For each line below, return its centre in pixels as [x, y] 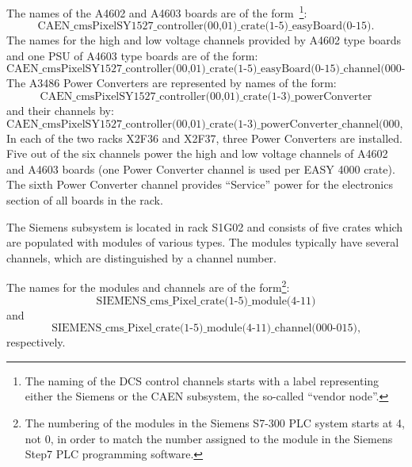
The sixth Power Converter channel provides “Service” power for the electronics [200, 184]
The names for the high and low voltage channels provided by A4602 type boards [204, 40]
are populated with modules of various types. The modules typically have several [203, 242]
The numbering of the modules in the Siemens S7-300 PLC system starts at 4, [215, 423]
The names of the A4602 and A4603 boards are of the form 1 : [157, 11]
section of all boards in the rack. [85, 200]
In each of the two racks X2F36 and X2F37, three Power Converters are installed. [204, 138]
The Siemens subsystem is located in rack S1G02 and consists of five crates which [205, 226]
